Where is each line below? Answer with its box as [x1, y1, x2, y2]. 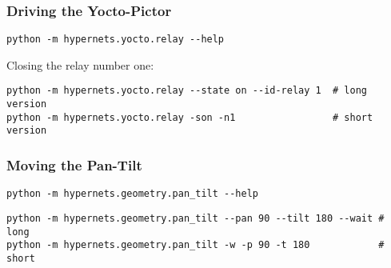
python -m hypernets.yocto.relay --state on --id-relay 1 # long [6, 85, 368, 97]
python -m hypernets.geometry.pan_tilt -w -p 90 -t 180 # [6, 239, 385, 251]
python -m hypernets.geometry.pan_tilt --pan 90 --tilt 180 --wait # [6, 212, 385, 224]
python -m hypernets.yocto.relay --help [6, 34, 225, 46]
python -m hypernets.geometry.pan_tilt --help [6, 188, 258, 200]
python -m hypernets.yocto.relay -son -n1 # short [6, 111, 373, 123]
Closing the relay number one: [6, 56, 154, 73]
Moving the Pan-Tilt [6, 155, 142, 175]
